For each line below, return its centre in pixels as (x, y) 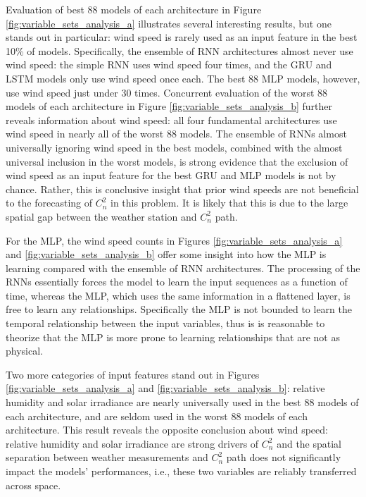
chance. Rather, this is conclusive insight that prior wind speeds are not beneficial (182, 189)
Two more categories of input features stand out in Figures (133, 374)
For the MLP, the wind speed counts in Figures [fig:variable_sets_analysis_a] (174, 240)
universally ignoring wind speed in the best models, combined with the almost (174, 147)
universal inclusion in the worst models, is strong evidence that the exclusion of (177, 161)
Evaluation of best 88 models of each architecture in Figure (134, 9)
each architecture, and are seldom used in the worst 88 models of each (157, 416)
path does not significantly (284, 457)
